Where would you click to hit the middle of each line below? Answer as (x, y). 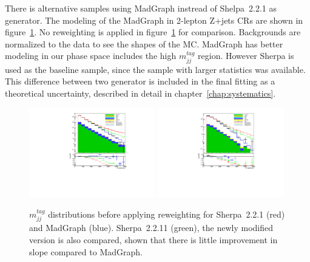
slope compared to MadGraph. (86, 251)
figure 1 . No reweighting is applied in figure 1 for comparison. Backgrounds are (153, 32)
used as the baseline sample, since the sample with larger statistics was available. (155, 69)
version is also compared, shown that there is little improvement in (153, 240)
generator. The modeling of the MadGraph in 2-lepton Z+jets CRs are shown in (154, 20)
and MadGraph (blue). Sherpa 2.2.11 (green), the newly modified (151, 228)
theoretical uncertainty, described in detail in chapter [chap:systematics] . (140, 93)
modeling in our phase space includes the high (91, 56)
